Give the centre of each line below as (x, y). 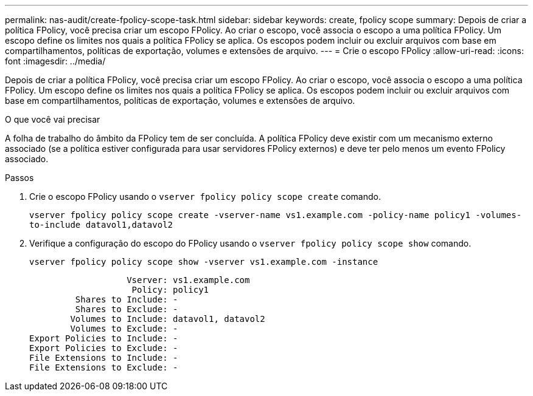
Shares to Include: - (127, 299)
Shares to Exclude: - (127, 309)
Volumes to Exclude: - (124, 329)
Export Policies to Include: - (104, 338)
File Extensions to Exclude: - (104, 367)
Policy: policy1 (170, 290)
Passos (19, 178)
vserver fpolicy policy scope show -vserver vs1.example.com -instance (204, 262)
